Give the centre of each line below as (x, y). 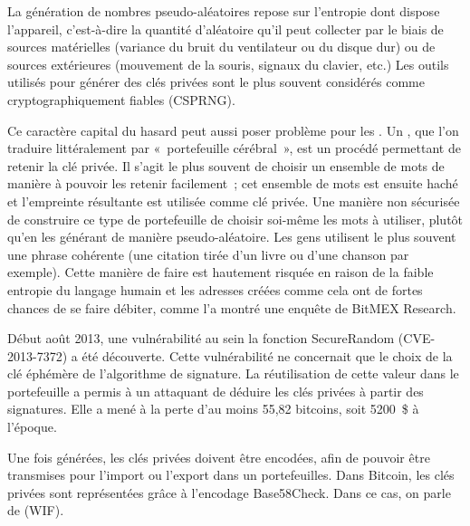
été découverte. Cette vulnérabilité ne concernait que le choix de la (267, 355)
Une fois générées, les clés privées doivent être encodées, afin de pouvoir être (219, 457)
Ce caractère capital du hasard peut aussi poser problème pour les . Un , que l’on (233, 130)
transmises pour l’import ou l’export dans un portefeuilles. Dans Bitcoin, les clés (231, 475)
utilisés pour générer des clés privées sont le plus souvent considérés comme (216, 82)
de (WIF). (36, 510)
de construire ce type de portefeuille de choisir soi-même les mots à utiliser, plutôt (235, 219)
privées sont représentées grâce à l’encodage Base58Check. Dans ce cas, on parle (229, 492)
